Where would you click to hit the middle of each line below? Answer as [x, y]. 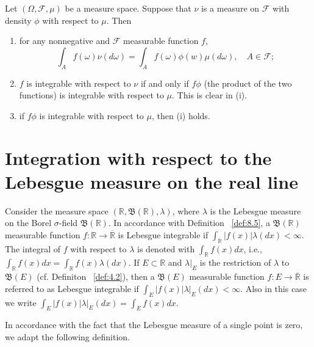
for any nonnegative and [65, 41]
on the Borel [28, 223]
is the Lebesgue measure [255, 210]
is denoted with [166, 248]
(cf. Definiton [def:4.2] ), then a [96, 276]
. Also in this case [273, 288]
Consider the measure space [57, 210]
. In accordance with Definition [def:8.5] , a [189, 223]
